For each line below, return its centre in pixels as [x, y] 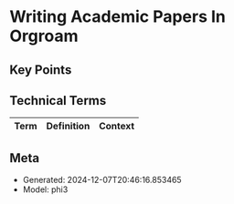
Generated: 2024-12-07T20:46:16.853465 [102, 180]
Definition [68, 127]
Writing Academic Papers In [118, 17]
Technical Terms [58, 101]
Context [117, 127]
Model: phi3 [45, 189]
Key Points [41, 70]
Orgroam [44, 36]
